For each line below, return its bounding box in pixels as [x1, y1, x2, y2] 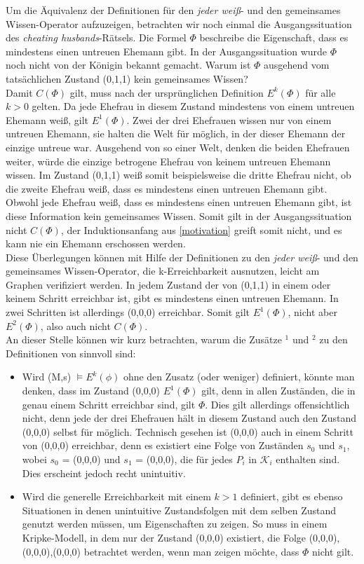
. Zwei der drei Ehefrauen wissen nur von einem [126, 112, 332, 127]
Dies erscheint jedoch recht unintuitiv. [22, 465, 186, 480]
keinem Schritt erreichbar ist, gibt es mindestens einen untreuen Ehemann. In [6, 291, 339, 305]
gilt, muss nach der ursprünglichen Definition [69, 85, 264, 99]
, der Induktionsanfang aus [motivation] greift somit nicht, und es [60, 222, 342, 237]
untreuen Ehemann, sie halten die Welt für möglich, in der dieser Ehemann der [6, 126, 346, 141]
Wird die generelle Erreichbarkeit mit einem [22, 489, 211, 504]
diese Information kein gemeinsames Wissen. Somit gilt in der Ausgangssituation [6, 208, 352, 223]
